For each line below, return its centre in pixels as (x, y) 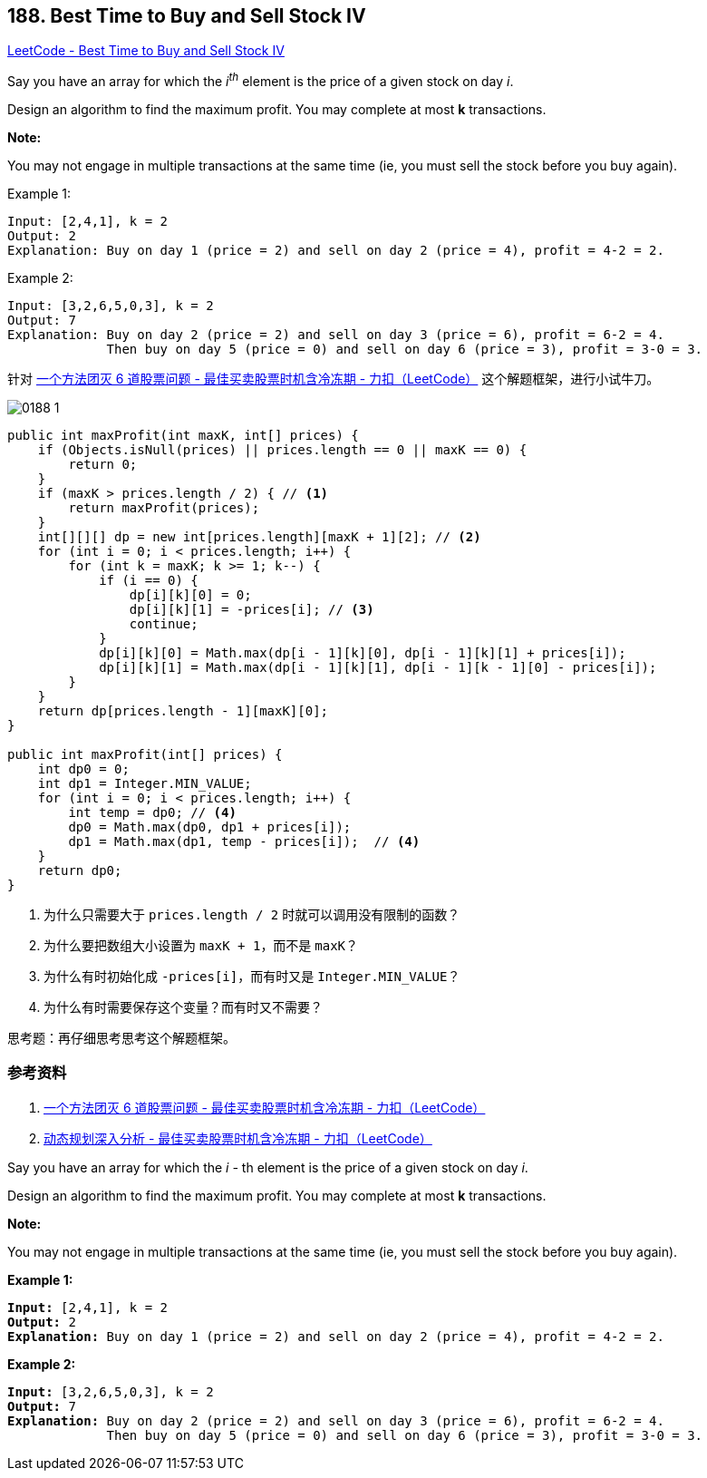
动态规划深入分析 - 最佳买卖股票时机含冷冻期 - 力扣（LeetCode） (238, 1138)
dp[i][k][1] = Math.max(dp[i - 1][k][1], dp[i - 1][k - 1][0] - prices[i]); (378, 668)
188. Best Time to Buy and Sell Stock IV (187, 16)
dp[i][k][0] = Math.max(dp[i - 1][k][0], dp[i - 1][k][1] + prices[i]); (363, 653)
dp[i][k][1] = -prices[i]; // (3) (252, 610)
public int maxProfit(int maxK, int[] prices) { (183, 436)
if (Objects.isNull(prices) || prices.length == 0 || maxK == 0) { (282, 450)
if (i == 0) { (149, 581)
